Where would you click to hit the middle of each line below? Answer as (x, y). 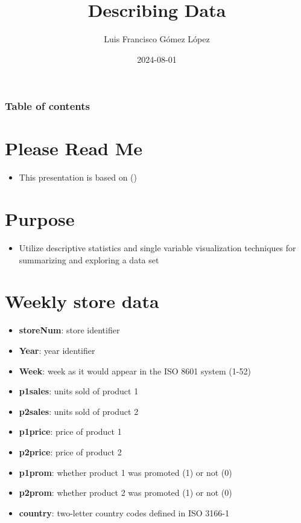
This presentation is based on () (78, 177)
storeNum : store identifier (69, 330)
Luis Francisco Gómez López (157, 39)
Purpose (40, 219)
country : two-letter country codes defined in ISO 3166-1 (124, 512)
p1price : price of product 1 (70, 432)
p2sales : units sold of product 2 (79, 411)
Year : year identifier (57, 350)
